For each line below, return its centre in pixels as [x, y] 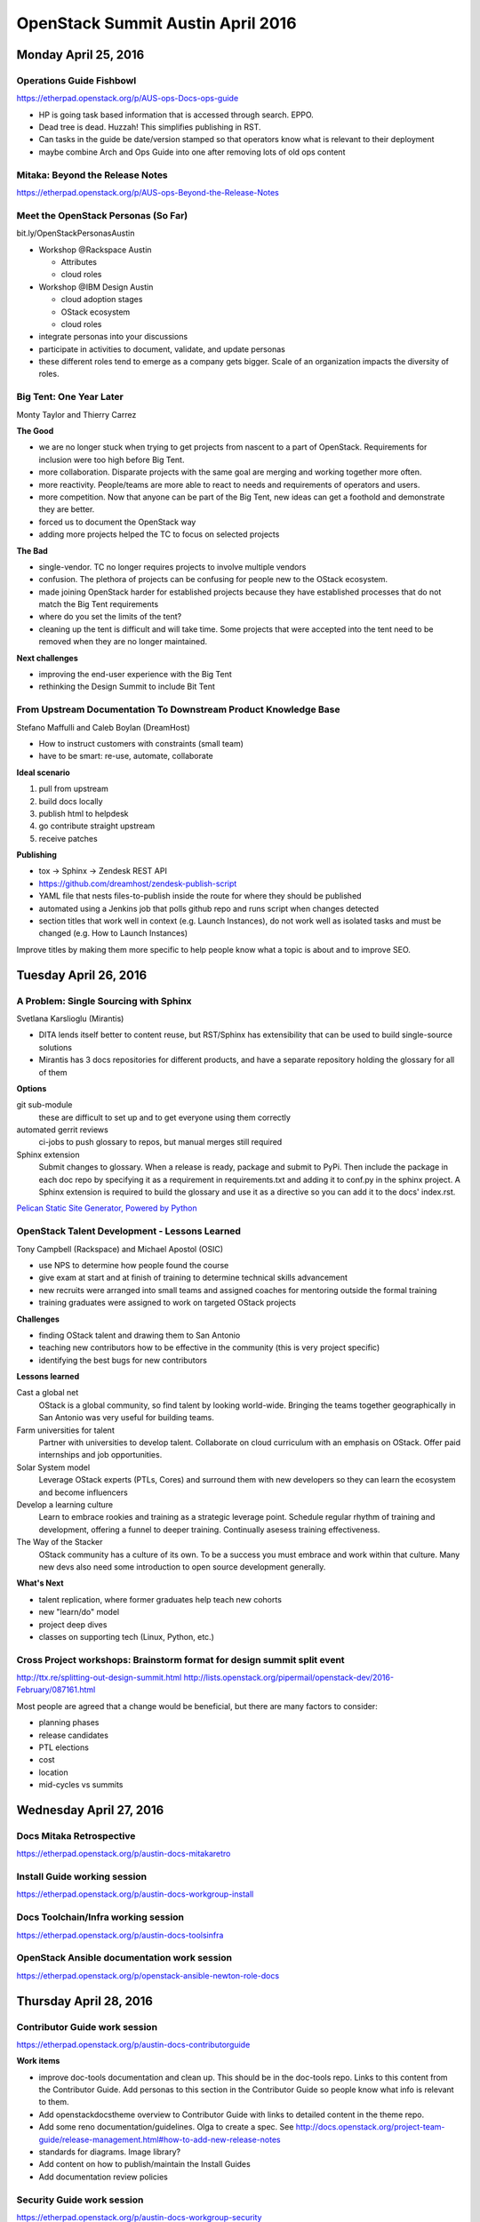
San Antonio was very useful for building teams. [127, 1418]
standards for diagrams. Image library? [110, 2152]
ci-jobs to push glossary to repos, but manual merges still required [160, 1142]
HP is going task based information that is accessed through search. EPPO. [176, 115]
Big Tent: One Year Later [70, 397]
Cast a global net [48, 1393]
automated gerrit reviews [62, 1130]
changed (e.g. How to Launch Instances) [113, 933]
